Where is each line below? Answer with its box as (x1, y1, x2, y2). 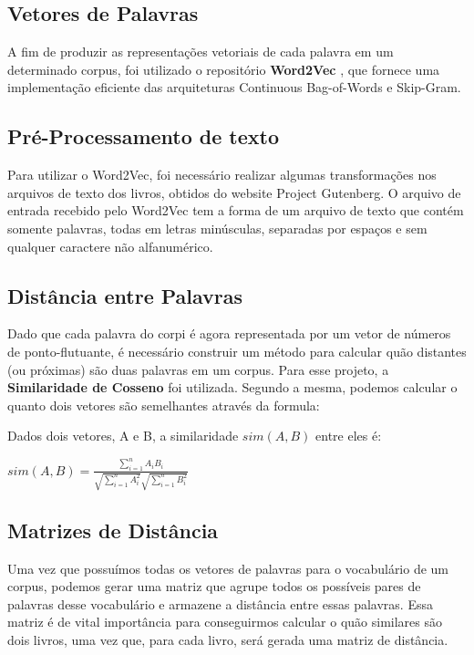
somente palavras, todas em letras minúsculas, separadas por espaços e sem (7, 218, 428, 237)
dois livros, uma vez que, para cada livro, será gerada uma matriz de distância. (7, 630, 448, 650)
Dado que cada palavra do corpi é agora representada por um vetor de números (7, 324, 451, 343)
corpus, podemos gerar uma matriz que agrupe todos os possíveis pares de (7, 577, 421, 596)
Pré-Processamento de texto (7, 122, 280, 151)
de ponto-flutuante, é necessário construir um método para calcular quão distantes (7, 341, 467, 360)
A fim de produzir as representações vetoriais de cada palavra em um (7, 42, 394, 61)
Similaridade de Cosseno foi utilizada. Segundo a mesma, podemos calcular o (7, 378, 458, 397)
